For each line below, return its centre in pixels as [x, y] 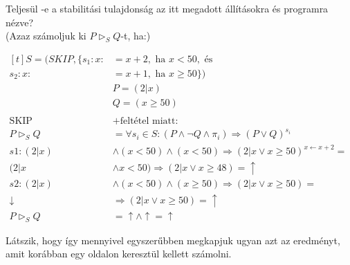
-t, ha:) [136, 36]
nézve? [20, 22]
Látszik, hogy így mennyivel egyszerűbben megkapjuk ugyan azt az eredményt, [173, 240]
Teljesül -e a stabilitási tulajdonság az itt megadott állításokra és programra [167, 8]
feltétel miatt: [149, 121]
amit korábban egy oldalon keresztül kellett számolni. [119, 254]
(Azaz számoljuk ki [46, 36]
